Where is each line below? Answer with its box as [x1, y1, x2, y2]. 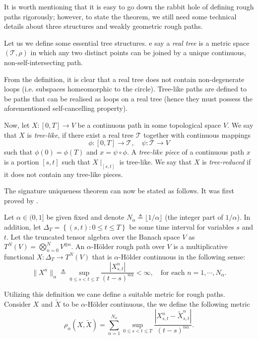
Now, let [4, 119, 30, 130]
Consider [4, 298, 31, 309]
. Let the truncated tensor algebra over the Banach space [6, 231, 180, 242]
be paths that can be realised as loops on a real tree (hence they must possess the [4, 93, 253, 103]
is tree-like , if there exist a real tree [27, 129, 134, 140]
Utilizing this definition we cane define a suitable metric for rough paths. [4, 288, 225, 299]
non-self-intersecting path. [4, 57, 83, 67]
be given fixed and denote [46, 212, 125, 222]
